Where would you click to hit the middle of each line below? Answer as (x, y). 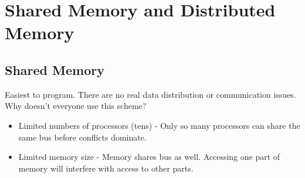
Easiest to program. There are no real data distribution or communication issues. (150, 94)
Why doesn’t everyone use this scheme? (76, 106)
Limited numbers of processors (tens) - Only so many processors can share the (159, 125)
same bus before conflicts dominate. (82, 137)
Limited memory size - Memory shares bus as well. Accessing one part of (149, 157)
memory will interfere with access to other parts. (106, 168)
